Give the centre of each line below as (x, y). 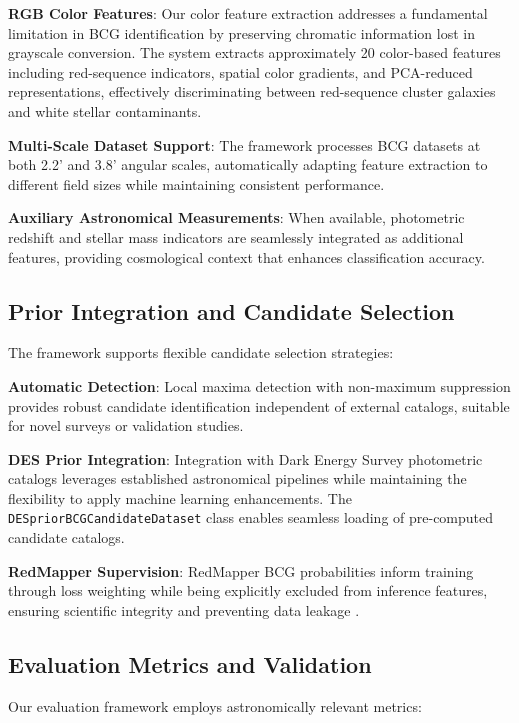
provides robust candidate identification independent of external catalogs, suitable (259, 405)
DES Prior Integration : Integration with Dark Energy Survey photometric (245, 458)
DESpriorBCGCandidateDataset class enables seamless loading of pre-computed (251, 517)
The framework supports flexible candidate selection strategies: (201, 352)
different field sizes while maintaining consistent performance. (196, 183)
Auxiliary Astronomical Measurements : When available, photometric (236, 217)
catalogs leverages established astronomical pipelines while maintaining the (237, 478)
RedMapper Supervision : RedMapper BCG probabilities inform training (241, 570)
